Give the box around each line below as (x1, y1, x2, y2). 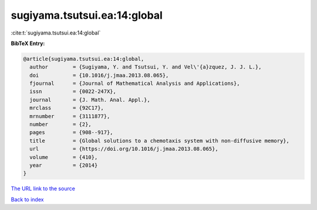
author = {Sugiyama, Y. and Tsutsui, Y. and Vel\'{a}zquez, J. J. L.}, (29, 64, 262, 70)
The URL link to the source (11, 185, 76, 192)
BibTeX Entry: (11, 40, 45, 47)
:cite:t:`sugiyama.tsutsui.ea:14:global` (11, 29, 101, 36)
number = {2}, (29, 121, 92, 128)
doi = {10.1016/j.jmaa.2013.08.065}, (29, 72, 169, 78)
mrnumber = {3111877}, (29, 113, 110, 119)
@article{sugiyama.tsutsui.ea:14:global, (23, 56, 144, 62)
